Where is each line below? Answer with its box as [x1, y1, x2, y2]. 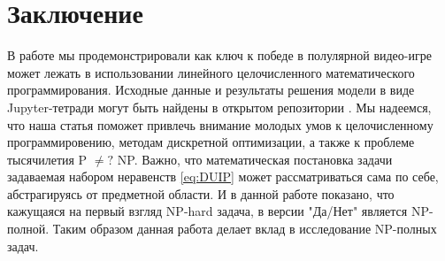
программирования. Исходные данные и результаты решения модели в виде [7, 81, 415, 99]
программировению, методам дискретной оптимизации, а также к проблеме [7, 133, 415, 151]
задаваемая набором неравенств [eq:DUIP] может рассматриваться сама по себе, [7, 167, 439, 186]
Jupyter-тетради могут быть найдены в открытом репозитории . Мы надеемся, [7, 97, 432, 116]
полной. [7, 219, 50, 238]
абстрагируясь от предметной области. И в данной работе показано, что [7, 184, 395, 203]
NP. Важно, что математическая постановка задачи [117, 150, 393, 168]
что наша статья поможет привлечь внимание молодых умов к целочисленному [7, 115, 433, 134]
